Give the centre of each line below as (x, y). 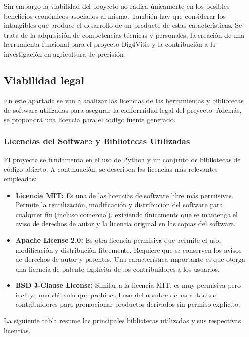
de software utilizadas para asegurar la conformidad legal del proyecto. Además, (123, 110)
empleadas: (20, 178)
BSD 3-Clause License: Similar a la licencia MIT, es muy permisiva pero (128, 285)
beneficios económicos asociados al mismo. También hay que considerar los (115, 15)
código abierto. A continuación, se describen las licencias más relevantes (111, 169)
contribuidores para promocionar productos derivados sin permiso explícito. (128, 304)
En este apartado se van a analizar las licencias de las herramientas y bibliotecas (124, 100)
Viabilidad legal (44, 80)
